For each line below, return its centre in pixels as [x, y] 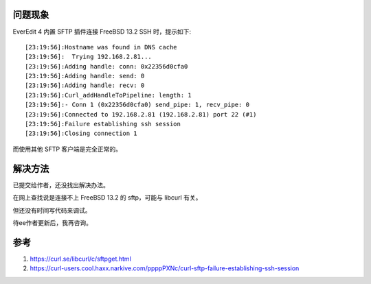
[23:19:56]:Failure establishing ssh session [103, 124]
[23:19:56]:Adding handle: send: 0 [85, 76]
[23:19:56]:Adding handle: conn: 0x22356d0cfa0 [106, 66]
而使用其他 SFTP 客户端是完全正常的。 [67, 149]
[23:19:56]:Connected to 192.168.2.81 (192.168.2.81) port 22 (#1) [141, 114]
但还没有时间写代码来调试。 [52, 210]
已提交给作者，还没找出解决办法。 [61, 185]
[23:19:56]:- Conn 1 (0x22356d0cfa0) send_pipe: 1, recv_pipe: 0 [137, 105]
